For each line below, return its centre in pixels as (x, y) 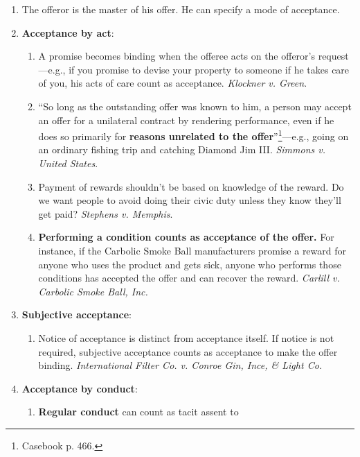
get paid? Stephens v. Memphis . (106, 213)
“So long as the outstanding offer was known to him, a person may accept (195, 106)
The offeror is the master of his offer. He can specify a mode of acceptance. (181, 9)
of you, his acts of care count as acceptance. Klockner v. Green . (173, 83)
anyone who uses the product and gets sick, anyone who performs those (190, 264)
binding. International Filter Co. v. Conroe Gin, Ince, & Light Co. (180, 365)
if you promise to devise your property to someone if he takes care (209, 69)
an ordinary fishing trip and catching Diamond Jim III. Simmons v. (182, 149)
